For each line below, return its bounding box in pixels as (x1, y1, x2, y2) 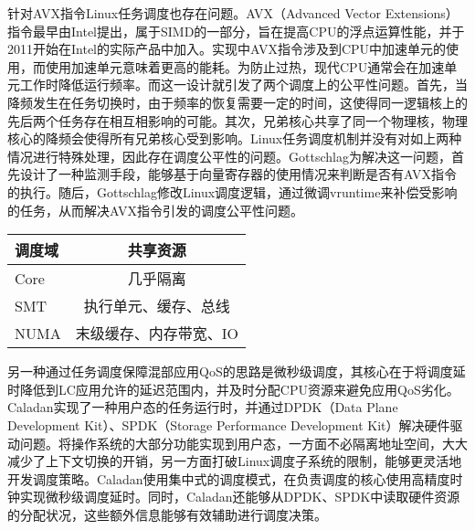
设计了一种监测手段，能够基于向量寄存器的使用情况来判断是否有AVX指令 (19, 164, 457, 184)
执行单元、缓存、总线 (83, 295, 230, 317)
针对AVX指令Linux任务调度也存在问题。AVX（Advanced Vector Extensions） (7, 4, 459, 22)
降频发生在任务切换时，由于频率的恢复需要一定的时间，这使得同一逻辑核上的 (7, 92, 468, 111)
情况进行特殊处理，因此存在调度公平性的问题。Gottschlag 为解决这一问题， (7, 146, 451, 165)
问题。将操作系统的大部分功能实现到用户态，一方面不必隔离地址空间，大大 (19, 433, 468, 452)
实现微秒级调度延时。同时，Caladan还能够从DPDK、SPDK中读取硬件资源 (19, 487, 460, 506)
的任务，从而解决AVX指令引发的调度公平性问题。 (7, 200, 303, 219)
